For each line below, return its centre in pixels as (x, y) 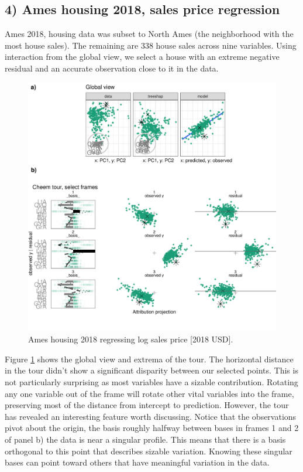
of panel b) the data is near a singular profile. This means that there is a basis (145, 439)
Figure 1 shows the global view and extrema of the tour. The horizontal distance (149, 359)
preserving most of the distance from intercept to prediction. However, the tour (147, 405)
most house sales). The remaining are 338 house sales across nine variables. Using (151, 45)
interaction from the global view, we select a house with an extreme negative (142, 57)
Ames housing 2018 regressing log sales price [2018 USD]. (131, 339)
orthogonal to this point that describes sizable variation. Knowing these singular (149, 451)
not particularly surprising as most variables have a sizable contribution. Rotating (151, 381)
